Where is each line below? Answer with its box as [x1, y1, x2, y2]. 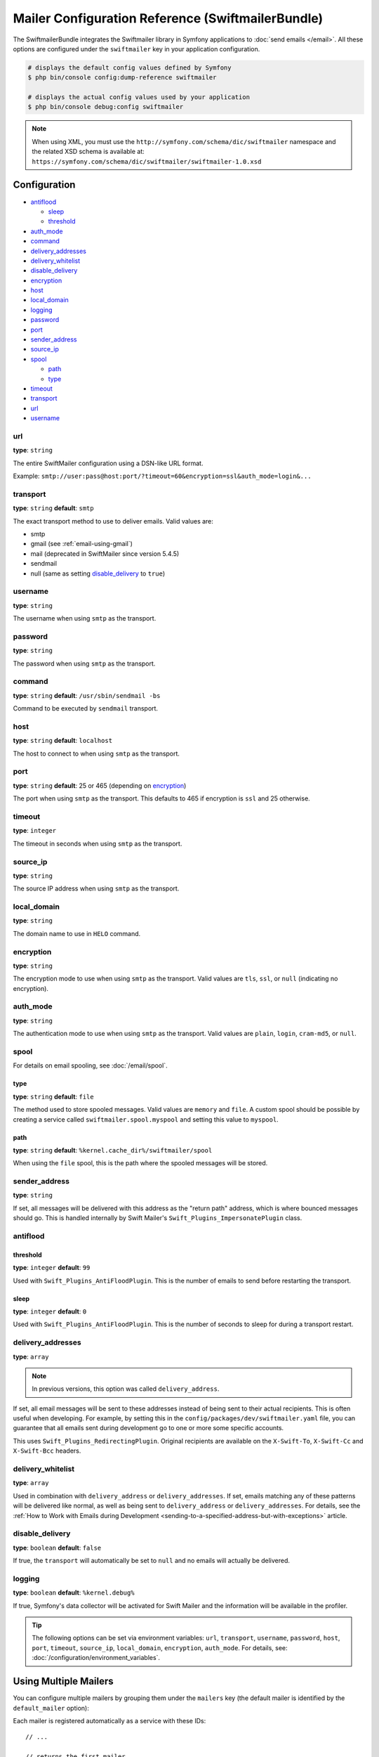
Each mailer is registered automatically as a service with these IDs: [13, 1716, 206, 1725]
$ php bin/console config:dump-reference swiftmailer [27, 74, 217, 82]
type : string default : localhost [13, 737, 112, 745]
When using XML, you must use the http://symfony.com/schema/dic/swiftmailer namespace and [32, 137, 336, 145]
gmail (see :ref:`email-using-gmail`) [30, 540, 133, 548]
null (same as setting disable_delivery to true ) [30, 569, 165, 578]
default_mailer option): [13, 1704, 89, 1712]
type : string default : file [13, 1092, 94, 1101]
